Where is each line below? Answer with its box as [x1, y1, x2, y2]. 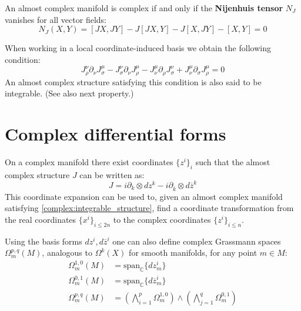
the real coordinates [5, 213, 76, 225]
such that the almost [195, 155, 270, 168]
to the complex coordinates [113, 213, 211, 225]
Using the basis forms [5, 235, 82, 247]
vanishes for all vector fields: [5, 13, 106, 25]
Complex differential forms [5, 121, 226, 145]
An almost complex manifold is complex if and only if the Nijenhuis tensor [5, 2, 283, 14]
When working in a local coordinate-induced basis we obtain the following [5, 42, 271, 54]
